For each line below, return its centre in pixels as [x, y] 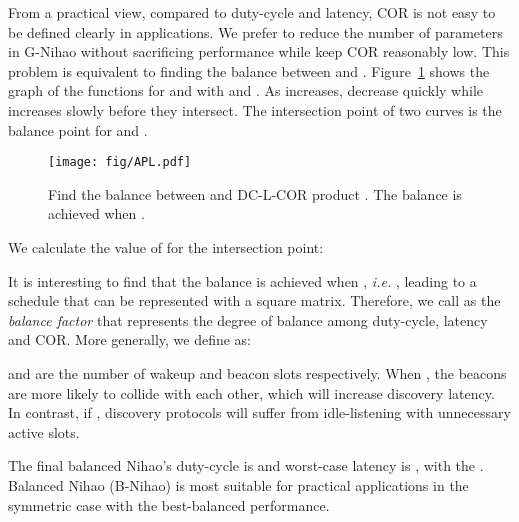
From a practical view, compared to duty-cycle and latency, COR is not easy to [252, 12]
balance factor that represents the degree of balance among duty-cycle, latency [248, 319]
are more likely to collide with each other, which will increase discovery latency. [251, 392]
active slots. [44, 431]
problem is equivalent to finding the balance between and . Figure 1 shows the [249, 70]
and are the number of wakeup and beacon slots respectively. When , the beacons [257, 372]
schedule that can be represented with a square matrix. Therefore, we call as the [254, 300]
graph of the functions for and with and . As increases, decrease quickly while [245, 90]
